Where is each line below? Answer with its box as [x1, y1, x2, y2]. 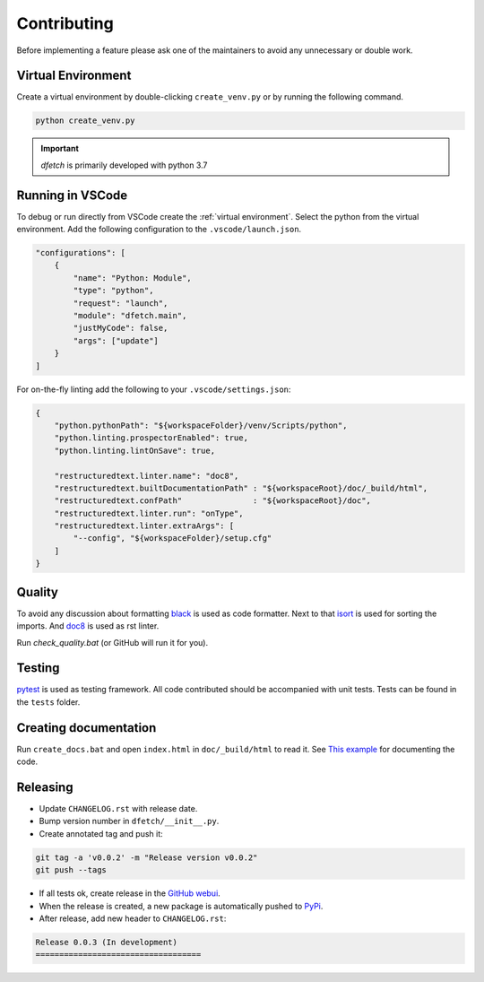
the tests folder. [16, 696, 81, 708]
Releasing [16, 779, 73, 795]
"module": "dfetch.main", [73, 310, 187, 321]
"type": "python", [73, 285, 154, 296]
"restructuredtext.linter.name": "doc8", [54, 471, 239, 481]
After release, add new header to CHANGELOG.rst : [39, 913, 227, 924]
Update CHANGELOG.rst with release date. [39, 804, 198, 814]
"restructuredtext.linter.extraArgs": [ [54, 521, 235, 531]
